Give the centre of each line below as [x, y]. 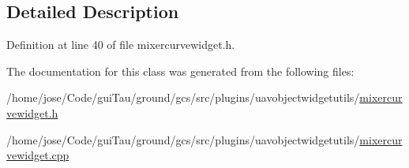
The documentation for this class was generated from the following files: [180, 71]
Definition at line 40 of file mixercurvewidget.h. [121, 45]
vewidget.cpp [38, 155]
